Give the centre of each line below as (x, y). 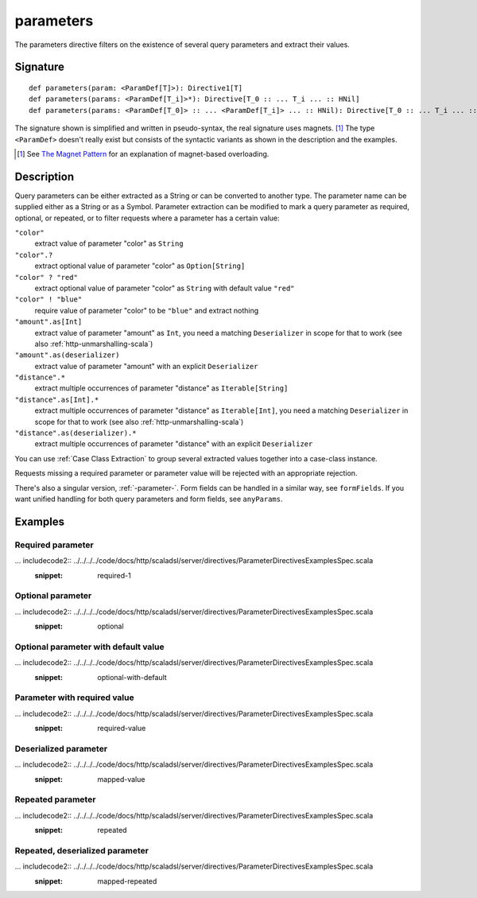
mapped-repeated (127, 881)
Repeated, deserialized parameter (82, 850)
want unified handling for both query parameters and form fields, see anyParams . (149, 499)
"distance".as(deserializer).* (76, 433)
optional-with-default (132, 677)
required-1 (114, 575)
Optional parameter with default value (89, 647)
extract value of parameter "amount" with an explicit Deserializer (146, 366)
